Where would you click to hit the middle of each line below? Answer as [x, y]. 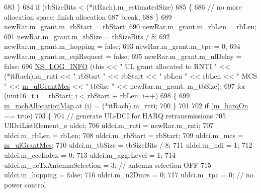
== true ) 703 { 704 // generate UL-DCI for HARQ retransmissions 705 [115, 115]
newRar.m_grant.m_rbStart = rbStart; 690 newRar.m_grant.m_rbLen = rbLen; [130, 26]
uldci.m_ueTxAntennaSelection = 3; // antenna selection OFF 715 [108, 165]
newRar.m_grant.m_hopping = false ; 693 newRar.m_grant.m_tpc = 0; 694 [122, 46]
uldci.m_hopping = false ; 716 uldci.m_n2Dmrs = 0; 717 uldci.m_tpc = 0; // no [129, 175]
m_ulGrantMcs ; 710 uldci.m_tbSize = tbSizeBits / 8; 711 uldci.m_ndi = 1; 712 [128, 145]
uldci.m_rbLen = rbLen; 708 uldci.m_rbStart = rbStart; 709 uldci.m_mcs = [124, 135]
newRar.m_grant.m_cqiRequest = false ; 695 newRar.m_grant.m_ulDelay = [123, 56]
